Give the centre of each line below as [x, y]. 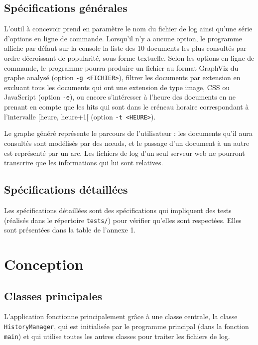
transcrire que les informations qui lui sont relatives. [84, 163]
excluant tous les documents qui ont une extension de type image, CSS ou [117, 87]
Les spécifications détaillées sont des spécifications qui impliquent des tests [118, 210]
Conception [44, 264]
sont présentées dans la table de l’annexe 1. [70, 230]
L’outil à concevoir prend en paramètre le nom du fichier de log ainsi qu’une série [128, 29]
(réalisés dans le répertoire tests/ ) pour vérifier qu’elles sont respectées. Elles [123, 220]
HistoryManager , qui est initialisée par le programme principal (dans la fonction [127, 326]
